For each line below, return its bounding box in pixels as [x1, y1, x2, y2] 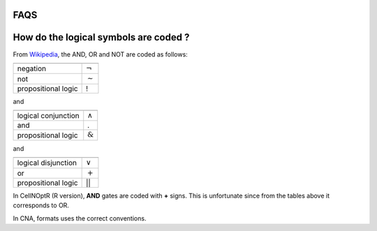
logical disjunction [17, 158, 77, 167]
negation [17, 64, 47, 73]
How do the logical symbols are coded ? [13, 31, 190, 43]
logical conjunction [17, 111, 80, 121]
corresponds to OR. [13, 201, 70, 209]
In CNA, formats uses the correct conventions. [13, 214, 147, 223]
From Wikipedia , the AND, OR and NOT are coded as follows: [13, 50, 188, 59]
